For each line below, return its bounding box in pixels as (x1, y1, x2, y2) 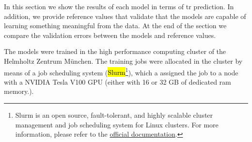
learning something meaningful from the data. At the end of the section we (4, 20, 227, 31)
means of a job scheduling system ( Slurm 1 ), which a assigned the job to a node (4, 66, 238, 77)
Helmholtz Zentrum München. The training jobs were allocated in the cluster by (4, 55, 243, 66)
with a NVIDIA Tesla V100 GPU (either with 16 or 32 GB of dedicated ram (4, 76, 231, 87)
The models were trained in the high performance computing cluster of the (4, 46, 226, 56)
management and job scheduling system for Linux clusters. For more (15, 119, 219, 129)
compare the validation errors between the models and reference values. (4, 30, 216, 40)
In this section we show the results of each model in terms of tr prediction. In (4, 1, 234, 11)
